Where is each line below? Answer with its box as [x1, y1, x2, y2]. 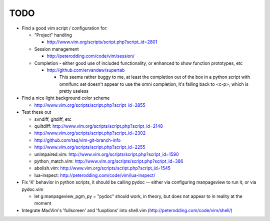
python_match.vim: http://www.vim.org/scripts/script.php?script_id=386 [34, 158, 183, 164]
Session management [34, 46, 79, 52]
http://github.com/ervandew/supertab [46, 67, 125, 73]
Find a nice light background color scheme [21, 95, 110, 101]
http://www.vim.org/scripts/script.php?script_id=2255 [34, 144, 145, 150]
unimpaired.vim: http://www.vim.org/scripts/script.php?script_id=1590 [34, 151, 179, 157]
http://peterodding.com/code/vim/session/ [46, 53, 135, 59]
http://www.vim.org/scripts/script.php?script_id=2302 [34, 130, 146, 136]
